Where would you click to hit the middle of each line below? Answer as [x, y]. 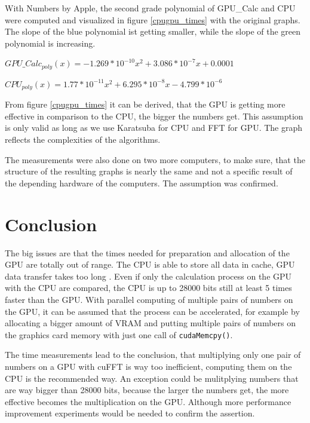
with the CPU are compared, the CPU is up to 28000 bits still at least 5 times [148, 288]
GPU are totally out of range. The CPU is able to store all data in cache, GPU [150, 264]
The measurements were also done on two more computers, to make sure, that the [155, 159]
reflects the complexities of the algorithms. [83, 140]
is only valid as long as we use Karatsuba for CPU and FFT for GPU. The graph [154, 128]
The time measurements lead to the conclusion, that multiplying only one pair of [153, 355]
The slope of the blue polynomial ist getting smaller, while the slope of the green [153, 31]
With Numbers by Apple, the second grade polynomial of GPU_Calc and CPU [150, 8]
